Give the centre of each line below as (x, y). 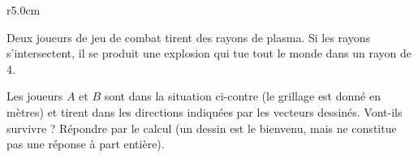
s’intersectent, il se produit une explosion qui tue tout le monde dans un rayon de (209, 53)
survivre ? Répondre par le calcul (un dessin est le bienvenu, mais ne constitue (202, 128)
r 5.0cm (24, 10)
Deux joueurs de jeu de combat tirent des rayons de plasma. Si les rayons (188, 37)
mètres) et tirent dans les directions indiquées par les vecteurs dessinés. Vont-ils (205, 111)
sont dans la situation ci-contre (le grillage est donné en (242, 96)
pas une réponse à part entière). (86, 144)
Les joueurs (35, 96)
